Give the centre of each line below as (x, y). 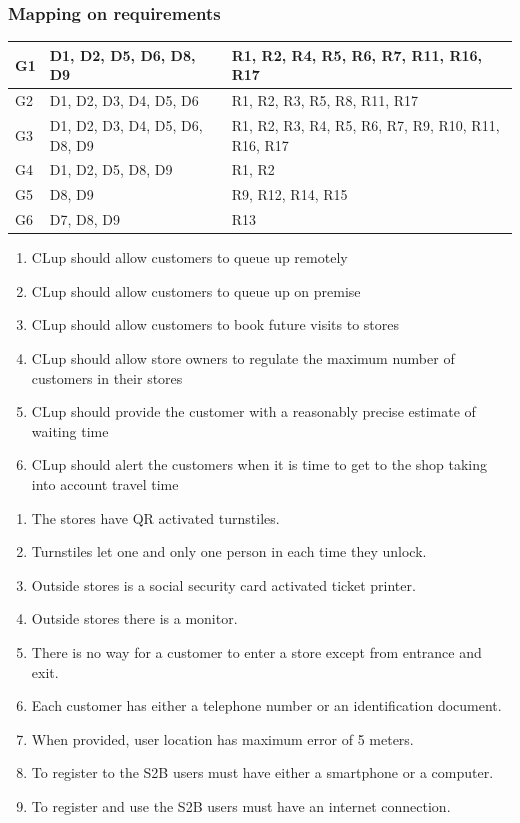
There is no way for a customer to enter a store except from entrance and (256, 651)
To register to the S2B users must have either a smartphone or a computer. (262, 772)
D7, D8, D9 (84, 219)
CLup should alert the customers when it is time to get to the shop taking (259, 464)
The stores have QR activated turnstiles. (155, 517)
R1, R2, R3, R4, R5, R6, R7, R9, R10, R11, (365, 125)
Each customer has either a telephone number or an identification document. (266, 705)
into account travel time (105, 483)
